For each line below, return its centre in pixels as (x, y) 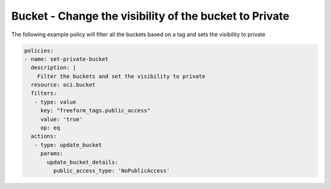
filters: (44, 93)
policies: (39, 50)
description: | (54, 68)
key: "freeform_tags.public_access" (95, 111)
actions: (44, 136)
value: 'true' (61, 119)
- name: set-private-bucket (66, 59)
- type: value (55, 102)
